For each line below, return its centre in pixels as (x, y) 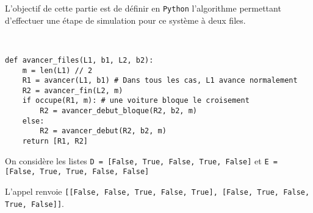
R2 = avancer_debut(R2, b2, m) (103, 131)
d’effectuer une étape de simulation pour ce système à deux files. (125, 20)
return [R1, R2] (55, 141)
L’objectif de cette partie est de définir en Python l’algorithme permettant (143, 8)
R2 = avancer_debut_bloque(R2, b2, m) (118, 111)
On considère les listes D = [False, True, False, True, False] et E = (141, 160)
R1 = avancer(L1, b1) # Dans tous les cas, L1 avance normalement (160, 81)
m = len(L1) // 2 (57, 70)
